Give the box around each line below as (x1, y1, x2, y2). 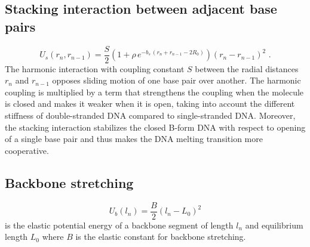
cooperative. (5, 144, 49, 156)
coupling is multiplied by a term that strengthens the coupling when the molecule (5, 85, 304, 98)
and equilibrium (245, 218, 303, 231)
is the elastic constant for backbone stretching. (75, 230, 246, 243)
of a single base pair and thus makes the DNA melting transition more (5, 132, 263, 145)
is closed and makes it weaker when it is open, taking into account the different (5, 97, 295, 110)
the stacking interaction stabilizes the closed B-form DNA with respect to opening (5, 121, 306, 133)
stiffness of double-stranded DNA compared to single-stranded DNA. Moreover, (5, 109, 296, 122)
